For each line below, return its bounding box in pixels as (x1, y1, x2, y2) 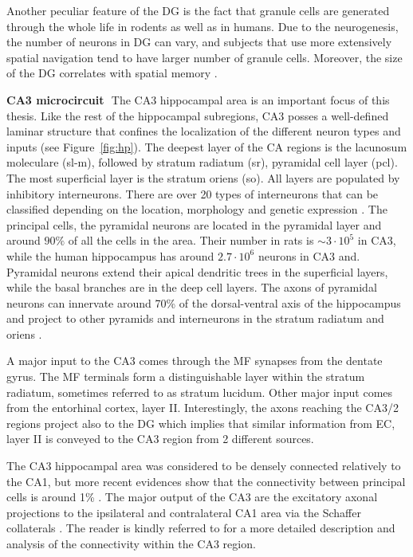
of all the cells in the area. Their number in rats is (68, 232, 314, 249)
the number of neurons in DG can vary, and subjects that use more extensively (6, 33, 392, 50)
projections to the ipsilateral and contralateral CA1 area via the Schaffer (6, 504, 361, 520)
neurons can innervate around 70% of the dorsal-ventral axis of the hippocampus (6, 294, 401, 311)
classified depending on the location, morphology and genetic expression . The (6, 201, 387, 218)
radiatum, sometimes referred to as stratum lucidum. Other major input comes (6, 383, 393, 400)
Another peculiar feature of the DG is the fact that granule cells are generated (6, 2, 390, 18)
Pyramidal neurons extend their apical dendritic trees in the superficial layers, (6, 263, 388, 280)
